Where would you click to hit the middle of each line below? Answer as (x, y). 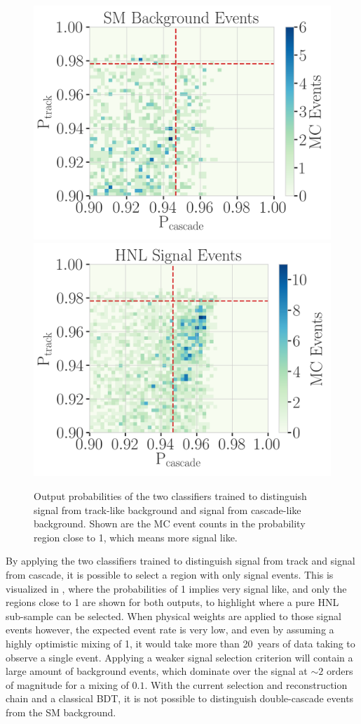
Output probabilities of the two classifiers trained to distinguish (170, 496)
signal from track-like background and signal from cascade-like (168, 509)
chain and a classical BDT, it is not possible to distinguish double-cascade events (180, 698)
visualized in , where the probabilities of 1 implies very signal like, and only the (176, 588)
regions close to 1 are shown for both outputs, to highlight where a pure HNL (172, 602)
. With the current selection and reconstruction (246, 684)
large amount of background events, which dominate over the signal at (157, 671)
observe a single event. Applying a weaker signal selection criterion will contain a (179, 657)
